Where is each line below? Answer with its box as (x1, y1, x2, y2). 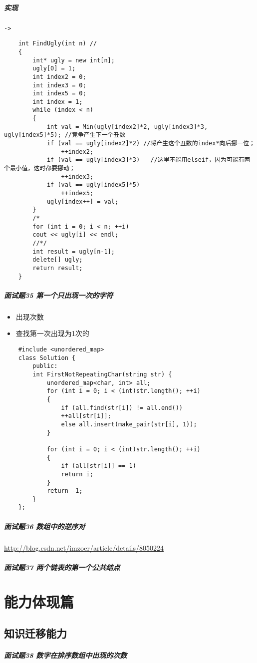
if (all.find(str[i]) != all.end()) (61, 404, 183, 411)
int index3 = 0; (32, 81, 86, 89)
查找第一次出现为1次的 (15, 328, 89, 338)
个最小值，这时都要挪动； (4, 165, 75, 172)
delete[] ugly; (32, 256, 83, 264)
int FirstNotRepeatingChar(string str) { (32, 370, 172, 378)
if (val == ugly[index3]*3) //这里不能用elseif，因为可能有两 (46, 156, 251, 164)
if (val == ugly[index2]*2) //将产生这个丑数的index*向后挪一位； (46, 140, 255, 147)
